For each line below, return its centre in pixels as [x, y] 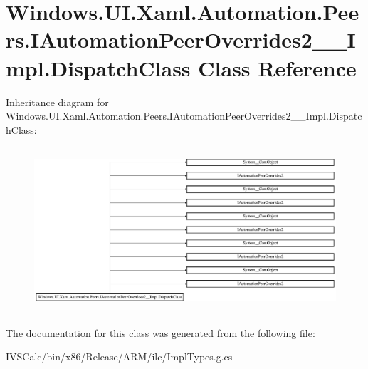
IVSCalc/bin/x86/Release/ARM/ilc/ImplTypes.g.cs [119, 357]
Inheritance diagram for [57, 102]
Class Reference [277, 67]
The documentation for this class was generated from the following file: [161, 332]
